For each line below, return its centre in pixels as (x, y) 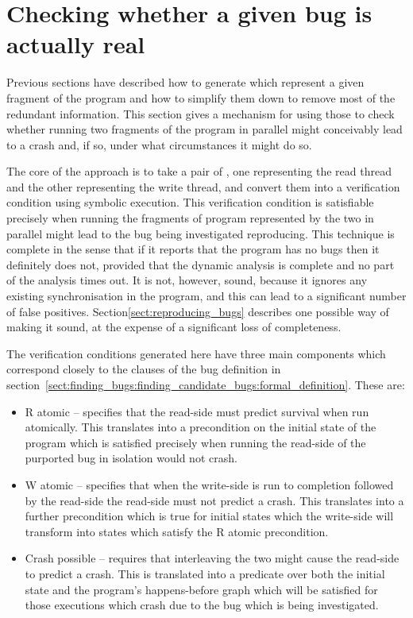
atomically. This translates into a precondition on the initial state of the (201, 427)
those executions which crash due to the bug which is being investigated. (202, 605)
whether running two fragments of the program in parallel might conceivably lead (205, 129)
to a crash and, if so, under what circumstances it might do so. (159, 144)
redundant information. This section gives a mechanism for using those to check (201, 113)
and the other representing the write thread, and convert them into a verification (203, 186)
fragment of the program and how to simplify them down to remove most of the (201, 97)
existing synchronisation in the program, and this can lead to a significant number (206, 296)
